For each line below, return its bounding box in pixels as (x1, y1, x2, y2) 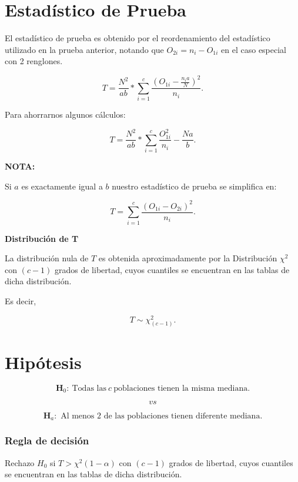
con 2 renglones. (5, 55, 63, 67)
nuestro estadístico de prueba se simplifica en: (112, 179, 277, 192)
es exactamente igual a (21, 179, 103, 192)
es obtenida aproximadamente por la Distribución (98, 252, 277, 264)
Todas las (72, 384, 106, 393)
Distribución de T (5, 232, 79, 244)
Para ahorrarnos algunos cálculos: (5, 108, 126, 121)
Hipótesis (5, 350, 82, 374)
